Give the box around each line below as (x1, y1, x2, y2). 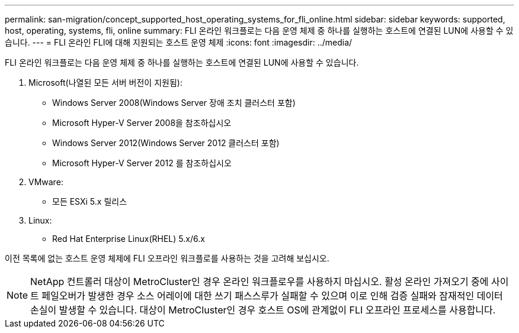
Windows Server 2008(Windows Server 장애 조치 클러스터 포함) (52, 98, 296, 108)
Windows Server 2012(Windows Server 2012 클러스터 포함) (52, 138, 280, 148)
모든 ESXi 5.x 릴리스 (52, 196, 127, 206)
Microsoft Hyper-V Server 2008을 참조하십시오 (52, 118, 232, 128)
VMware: (28, 177, 63, 187)
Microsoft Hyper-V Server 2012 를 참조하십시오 (52, 158, 232, 168)
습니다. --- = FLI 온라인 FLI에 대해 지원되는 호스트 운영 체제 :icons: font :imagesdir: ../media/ (5, 37, 353, 47)
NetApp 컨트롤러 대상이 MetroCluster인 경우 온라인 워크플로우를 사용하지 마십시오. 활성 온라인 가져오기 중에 (30, 276, 489, 287)
